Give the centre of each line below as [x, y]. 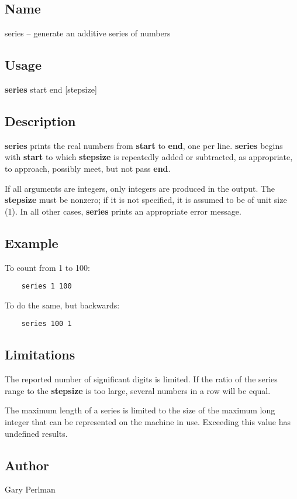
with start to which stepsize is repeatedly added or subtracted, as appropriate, [149, 157]
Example [32, 242]
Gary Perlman [30, 489]
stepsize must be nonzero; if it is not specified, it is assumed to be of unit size [146, 200]
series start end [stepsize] [51, 89]
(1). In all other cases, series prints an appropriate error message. [123, 211]
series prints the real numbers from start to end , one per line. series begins [144, 145]
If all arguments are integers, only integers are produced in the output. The [140, 188]
